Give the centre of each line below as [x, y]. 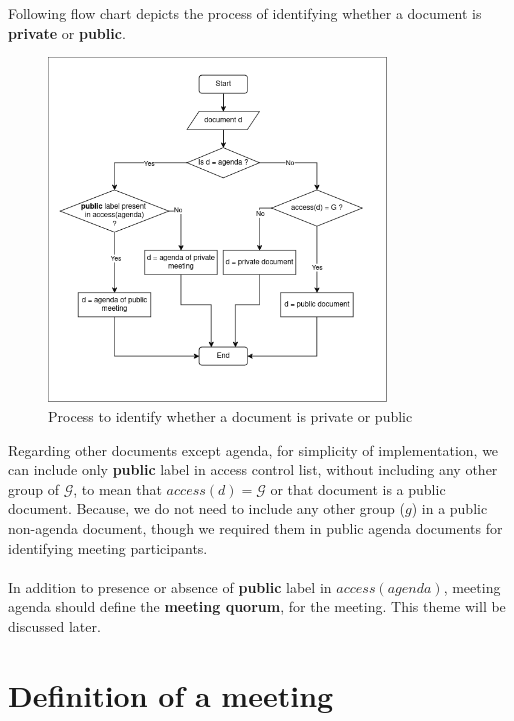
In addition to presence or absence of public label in [170, 586]
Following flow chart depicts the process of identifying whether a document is [245, 13]
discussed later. [54, 625]
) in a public [449, 508]
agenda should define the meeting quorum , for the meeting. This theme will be [257, 606]
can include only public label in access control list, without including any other [253, 469]
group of [34, 488]
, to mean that [117, 488]
